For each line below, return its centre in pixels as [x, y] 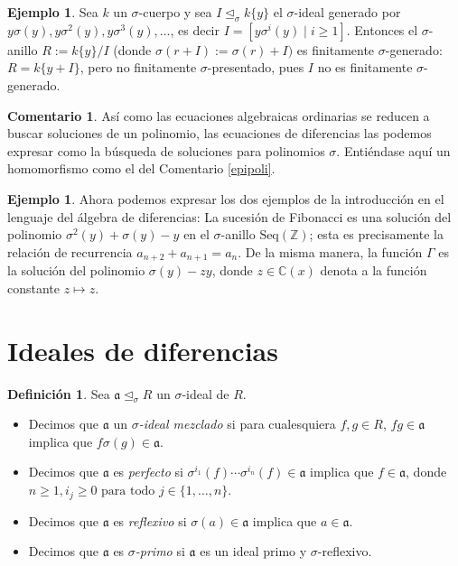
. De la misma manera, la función [330, 251]
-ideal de [206, 393]
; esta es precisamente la [376, 234]
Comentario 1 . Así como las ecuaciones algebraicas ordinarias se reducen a [219, 115]
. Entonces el [382, 29]
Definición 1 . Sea [59, 393]
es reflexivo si [150, 520]
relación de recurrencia [70, 251]
